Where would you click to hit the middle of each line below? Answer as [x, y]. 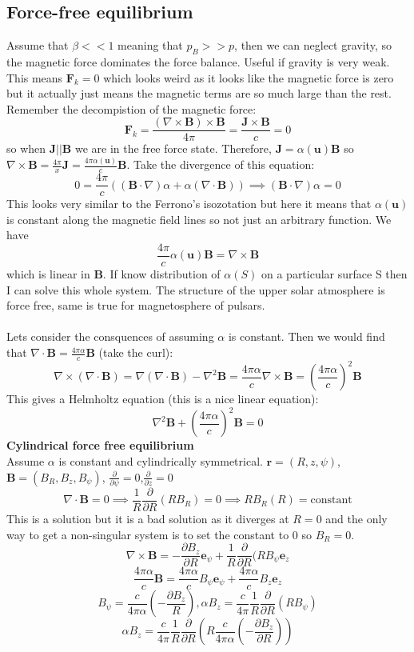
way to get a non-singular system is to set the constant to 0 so [159, 534]
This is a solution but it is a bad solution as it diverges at [148, 519]
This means [35, 77]
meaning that [150, 45]
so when [26, 148]
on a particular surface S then [334, 274]
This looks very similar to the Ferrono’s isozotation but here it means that [189, 204]
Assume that [38, 45]
